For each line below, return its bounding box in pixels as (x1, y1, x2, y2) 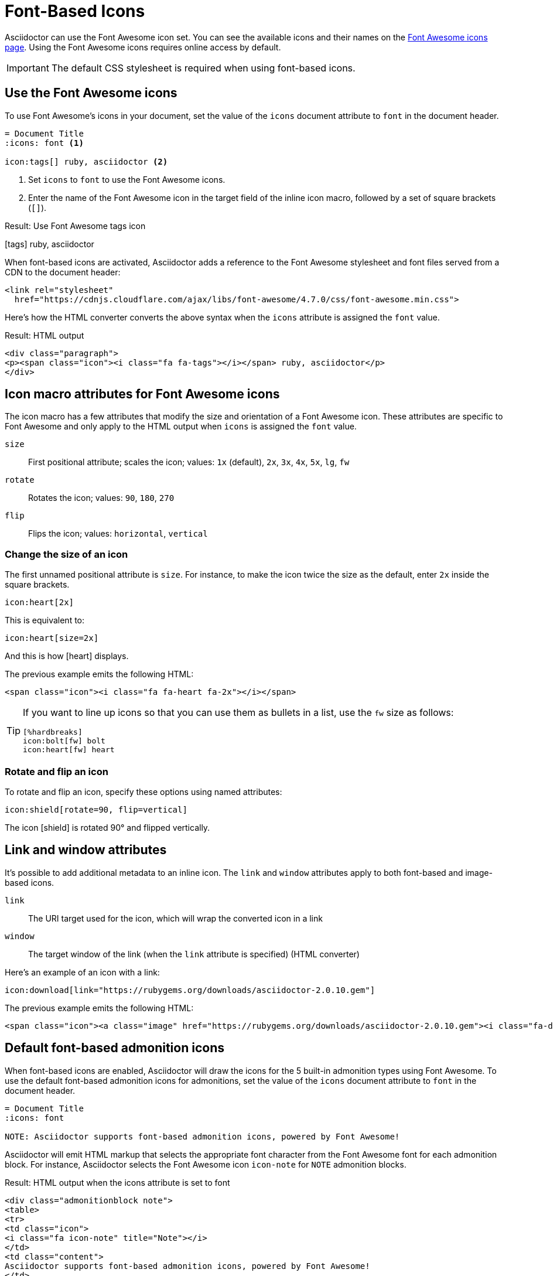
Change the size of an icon (5, 548, 128, 560)
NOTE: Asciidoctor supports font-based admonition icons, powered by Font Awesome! (5, 1131, 400, 1141)
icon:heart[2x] (5, 598, 74, 608)
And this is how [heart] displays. (5, 651, 129, 661)
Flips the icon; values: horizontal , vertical (28, 528, 208, 539)
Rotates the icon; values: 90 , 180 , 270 (28, 493, 175, 503)
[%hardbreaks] (23, 728, 83, 737)
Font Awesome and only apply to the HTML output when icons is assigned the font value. (5, 421, 357, 432)
